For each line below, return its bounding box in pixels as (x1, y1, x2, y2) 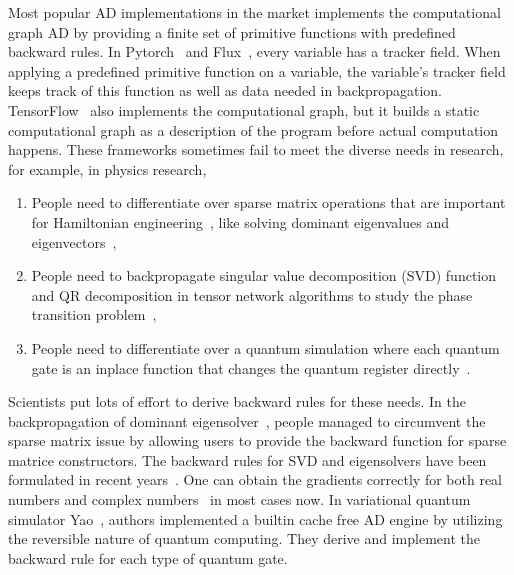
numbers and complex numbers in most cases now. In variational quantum (8, 489, 471, 510)
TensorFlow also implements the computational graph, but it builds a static (8, 99, 480, 120)
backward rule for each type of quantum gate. (8, 547, 288, 568)
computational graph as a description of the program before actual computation (8, 119, 498, 140)
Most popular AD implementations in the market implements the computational (8, 2, 501, 22)
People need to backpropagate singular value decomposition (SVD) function (31, 265, 497, 286)
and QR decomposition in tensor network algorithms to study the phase (31, 284, 473, 305)
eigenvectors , (31, 231, 117, 252)
